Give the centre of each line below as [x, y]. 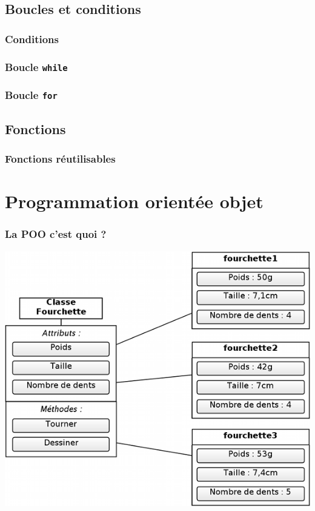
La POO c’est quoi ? [56, 234]
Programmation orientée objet [134, 201]
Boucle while [36, 66]
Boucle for [31, 94]
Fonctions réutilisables [60, 159]
